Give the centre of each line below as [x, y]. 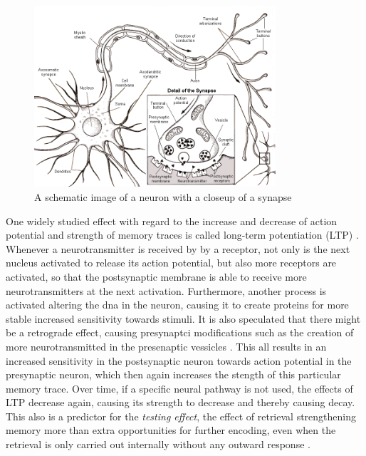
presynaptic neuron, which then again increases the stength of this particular [173, 374]
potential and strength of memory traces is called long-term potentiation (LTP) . [182, 235]
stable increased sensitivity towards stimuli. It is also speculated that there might [183, 318]
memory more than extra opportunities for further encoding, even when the [171, 430]
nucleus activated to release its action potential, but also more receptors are [171, 263]
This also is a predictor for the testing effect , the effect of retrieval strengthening [181, 416]
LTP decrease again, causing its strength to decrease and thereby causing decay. [181, 402]
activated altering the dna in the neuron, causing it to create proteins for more [177, 305]
